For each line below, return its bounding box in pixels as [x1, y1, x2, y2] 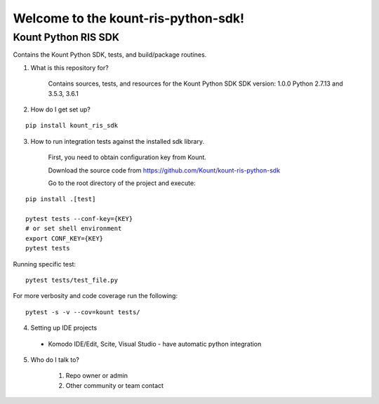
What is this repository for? [30, 63, 109, 72]
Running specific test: [13, 260, 77, 268]
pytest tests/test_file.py [25, 276, 119, 284]
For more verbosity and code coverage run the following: [13, 292, 178, 300]
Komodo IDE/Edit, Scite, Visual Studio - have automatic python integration [48, 339, 262, 348]
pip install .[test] [25, 195, 96, 203]
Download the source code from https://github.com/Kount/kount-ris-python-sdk [48, 166, 281, 175]
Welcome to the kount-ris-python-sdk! [13, 11, 245, 26]
